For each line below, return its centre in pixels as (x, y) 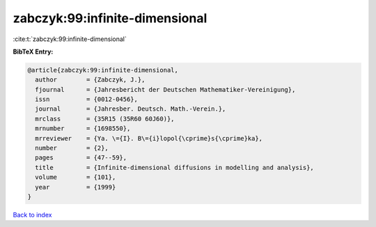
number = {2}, (72, 148)
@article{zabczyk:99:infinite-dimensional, (103, 70)
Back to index (32, 214)
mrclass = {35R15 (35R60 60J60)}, (105, 119)
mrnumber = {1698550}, (83, 128)
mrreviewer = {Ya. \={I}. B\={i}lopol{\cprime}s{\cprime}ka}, (149, 138)
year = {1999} (76, 187)
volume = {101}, (76, 177)
